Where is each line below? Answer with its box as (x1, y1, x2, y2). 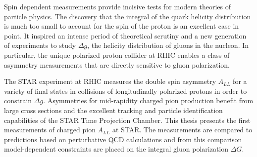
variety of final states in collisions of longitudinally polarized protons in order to (4, 85, 247, 96)
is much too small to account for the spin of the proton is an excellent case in (4, 21, 239, 31)
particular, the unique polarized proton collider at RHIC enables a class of (4, 49, 230, 60)
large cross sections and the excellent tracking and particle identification (4, 105, 223, 115)
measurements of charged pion (4, 124, 96, 135)
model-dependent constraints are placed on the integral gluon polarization (4, 144, 229, 154)
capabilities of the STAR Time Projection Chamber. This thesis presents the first (4, 115, 251, 125)
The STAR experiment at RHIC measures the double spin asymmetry (4, 76, 216, 86)
